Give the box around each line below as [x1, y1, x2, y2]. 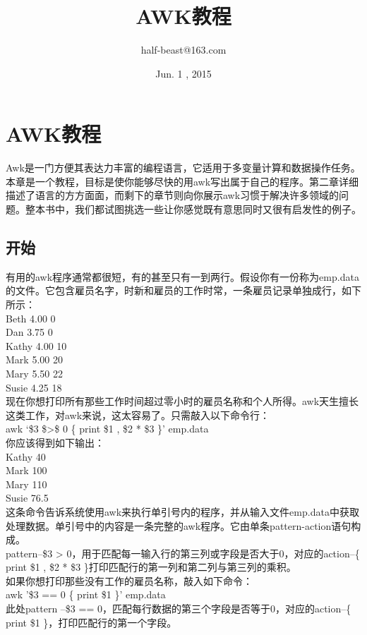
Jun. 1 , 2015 [155, 66, 212, 80]
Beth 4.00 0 [6, 310, 56, 325]
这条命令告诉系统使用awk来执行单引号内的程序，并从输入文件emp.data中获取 [6, 504, 359, 519]
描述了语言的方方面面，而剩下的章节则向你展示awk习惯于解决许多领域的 [6, 188, 339, 202]
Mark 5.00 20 [6, 352, 63, 367]
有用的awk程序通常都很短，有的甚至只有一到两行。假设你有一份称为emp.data [6, 269, 359, 284]
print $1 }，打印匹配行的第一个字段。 [6, 615, 177, 629]
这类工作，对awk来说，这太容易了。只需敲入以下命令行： [6, 407, 270, 422]
